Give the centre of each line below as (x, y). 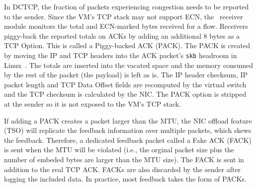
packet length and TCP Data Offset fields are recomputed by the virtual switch (125, 84)
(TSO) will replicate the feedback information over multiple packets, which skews (128, 130)
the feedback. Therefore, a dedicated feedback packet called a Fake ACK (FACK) (128, 140)
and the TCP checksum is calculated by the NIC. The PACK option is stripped (125, 94)
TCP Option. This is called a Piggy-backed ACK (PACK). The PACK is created (127, 45)
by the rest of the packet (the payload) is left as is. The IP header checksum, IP (126, 75)
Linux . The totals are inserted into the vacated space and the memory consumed (129, 65)
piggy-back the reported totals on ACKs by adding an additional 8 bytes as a (122, 35)
